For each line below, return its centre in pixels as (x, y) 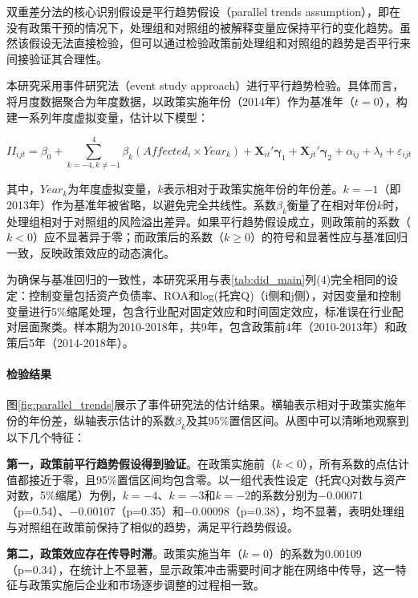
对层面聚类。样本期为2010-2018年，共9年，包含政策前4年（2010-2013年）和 (201, 327)
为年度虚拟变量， (113, 189)
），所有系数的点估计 (355, 464)
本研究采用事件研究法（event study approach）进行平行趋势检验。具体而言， (205, 85)
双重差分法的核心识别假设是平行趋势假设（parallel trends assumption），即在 (204, 11)
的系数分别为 (284, 495)
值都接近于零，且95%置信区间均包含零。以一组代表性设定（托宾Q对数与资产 (207, 479)
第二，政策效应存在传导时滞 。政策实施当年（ (124, 554)
